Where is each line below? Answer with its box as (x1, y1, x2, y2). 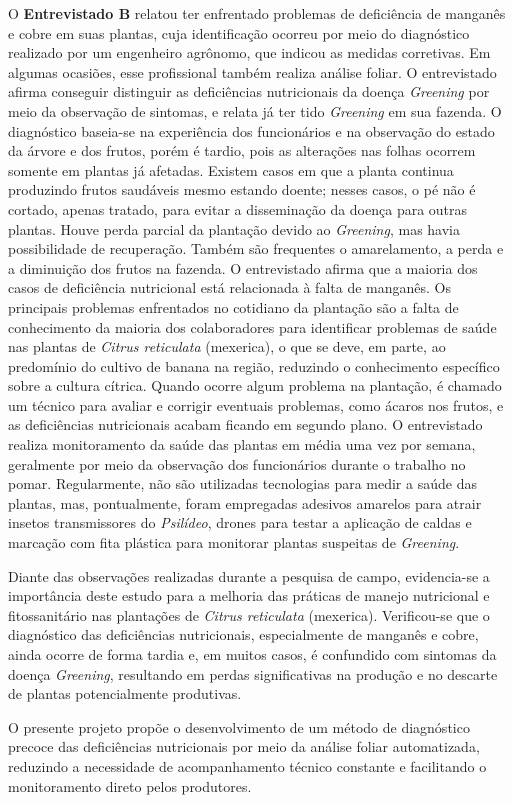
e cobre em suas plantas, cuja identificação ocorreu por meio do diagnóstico (8, 22, 470, 43)
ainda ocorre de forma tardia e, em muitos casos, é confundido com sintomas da (8, 644, 497, 664)
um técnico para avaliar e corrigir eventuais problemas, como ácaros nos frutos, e (8, 394, 504, 415)
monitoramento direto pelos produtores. (8, 775, 252, 796)
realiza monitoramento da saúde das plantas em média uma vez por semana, (8, 434, 476, 455)
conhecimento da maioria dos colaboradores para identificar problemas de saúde (8, 316, 497, 337)
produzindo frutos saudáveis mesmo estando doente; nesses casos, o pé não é (8, 179, 476, 200)
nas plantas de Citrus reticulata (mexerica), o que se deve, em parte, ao (8, 336, 446, 357)
